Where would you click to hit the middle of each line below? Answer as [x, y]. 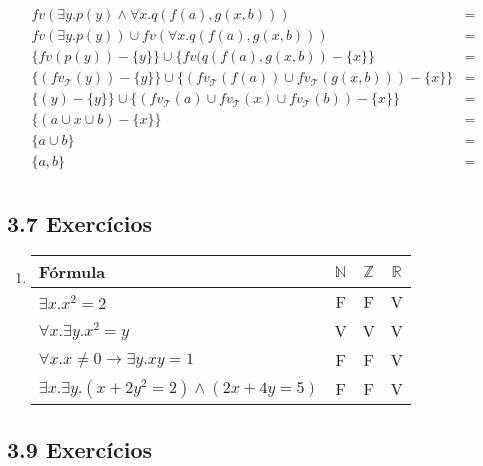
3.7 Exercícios [80, 222]
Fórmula [72, 272]
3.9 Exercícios [80, 448]
